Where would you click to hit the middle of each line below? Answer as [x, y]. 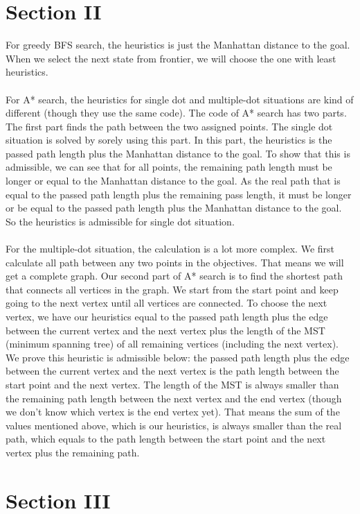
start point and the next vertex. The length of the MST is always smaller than [172, 384]
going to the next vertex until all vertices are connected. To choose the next [166, 303]
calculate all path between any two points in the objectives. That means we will [175, 262]
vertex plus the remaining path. [73, 452]
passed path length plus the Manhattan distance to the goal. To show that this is [178, 153]
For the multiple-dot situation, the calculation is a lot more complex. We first [170, 249]
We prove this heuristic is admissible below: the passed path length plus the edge [178, 357]
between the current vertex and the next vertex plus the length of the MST [165, 330]
